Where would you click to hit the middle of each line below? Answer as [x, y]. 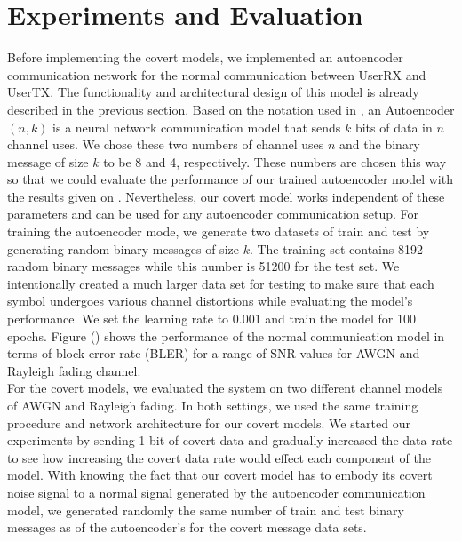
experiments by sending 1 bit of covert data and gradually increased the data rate [230, 440]
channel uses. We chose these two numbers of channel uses [166, 144]
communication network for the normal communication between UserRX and [217, 74]
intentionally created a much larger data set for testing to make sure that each [221, 283]
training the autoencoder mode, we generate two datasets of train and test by [219, 231]
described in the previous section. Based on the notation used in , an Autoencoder [231, 109]
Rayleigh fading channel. [74, 370]
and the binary [380, 144]
